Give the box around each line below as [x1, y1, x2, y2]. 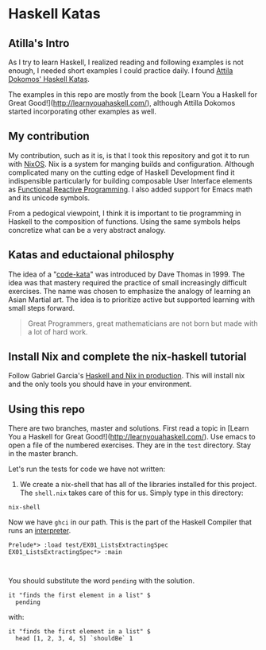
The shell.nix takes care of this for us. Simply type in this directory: [19, 488, 244, 497]
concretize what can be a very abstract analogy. [8, 225, 167, 234]
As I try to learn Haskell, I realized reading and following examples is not [8, 57, 244, 67]
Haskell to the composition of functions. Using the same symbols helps [8, 216, 241, 226]
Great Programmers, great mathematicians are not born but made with [27, 319, 258, 328]
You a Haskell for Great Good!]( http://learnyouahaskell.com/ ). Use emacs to [8, 432, 256, 442]
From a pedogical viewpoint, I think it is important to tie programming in [8, 208, 241, 218]
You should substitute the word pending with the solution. [8, 576, 195, 586]
